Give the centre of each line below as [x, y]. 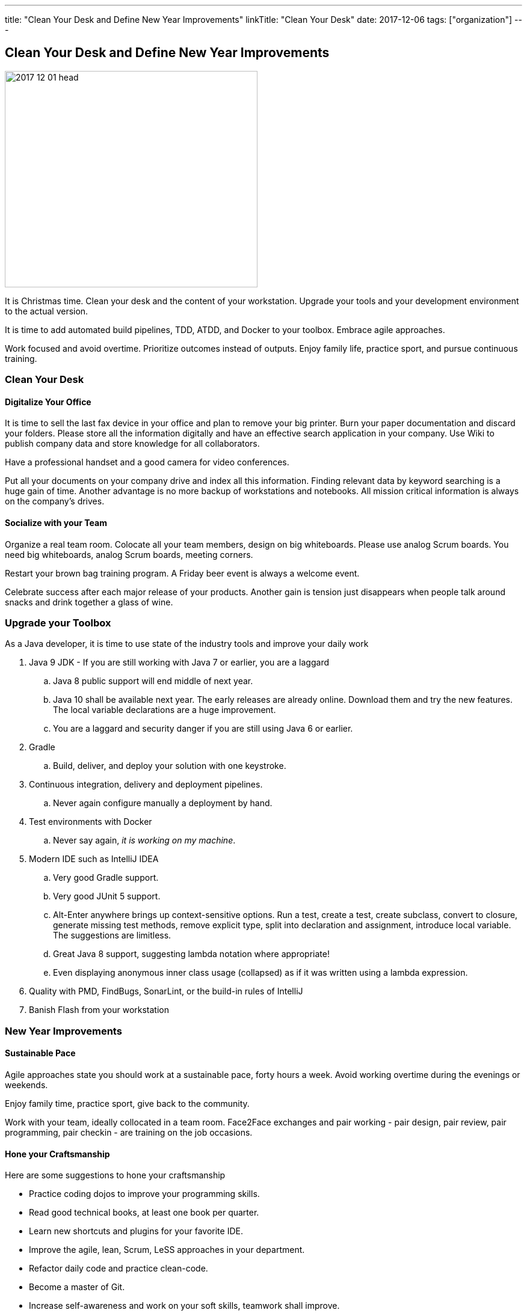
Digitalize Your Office [48, 402]
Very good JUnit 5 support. [107, 896]
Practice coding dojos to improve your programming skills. [144, 1194]
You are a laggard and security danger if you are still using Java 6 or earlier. [203, 729]
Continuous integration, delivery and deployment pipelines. [146, 785]
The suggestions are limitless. [112, 935]
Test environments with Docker [91, 822]
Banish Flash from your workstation [99, 1010]
